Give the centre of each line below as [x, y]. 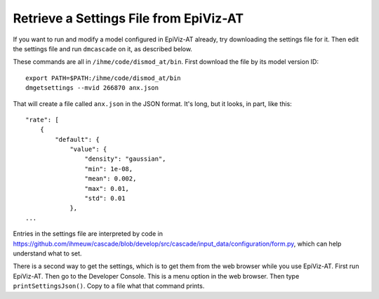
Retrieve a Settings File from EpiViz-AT [128, 18]
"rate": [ [42, 120]
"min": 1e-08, [109, 169]
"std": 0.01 [105, 199]
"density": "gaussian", [125, 159]
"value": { [88, 149]
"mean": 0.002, [111, 179]
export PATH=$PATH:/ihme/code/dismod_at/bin [104, 78]
